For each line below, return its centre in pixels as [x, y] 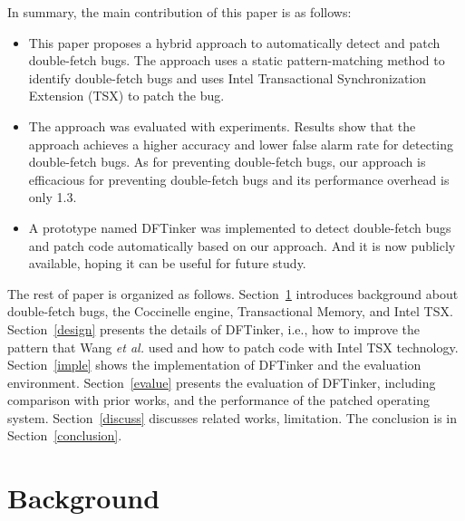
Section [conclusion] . [65, 435]
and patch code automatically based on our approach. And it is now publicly [242, 245]
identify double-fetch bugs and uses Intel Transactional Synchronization [228, 77]
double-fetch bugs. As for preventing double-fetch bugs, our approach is [227, 162]
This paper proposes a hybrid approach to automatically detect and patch [234, 42]
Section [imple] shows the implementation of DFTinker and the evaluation [214, 365]
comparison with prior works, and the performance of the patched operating [218, 400]
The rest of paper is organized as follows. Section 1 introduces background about [233, 293]
